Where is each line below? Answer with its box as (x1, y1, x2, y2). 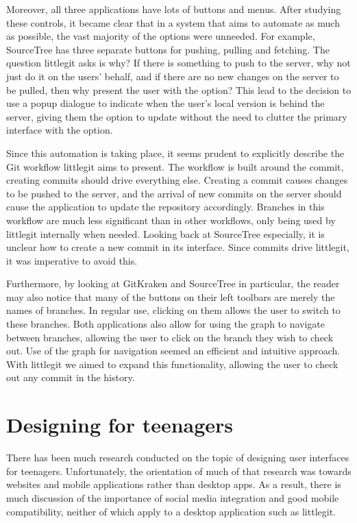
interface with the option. (6, 123, 113, 137)
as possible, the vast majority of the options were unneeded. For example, (6, 29, 315, 43)
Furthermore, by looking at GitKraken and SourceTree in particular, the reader (6, 276, 340, 291)
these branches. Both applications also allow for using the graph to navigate (6, 317, 325, 331)
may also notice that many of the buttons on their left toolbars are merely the (6, 289, 335, 304)
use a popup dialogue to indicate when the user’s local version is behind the (6, 96, 325, 110)
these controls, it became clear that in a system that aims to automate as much (6, 15, 340, 29)
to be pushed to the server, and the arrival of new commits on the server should (6, 186, 342, 200)
